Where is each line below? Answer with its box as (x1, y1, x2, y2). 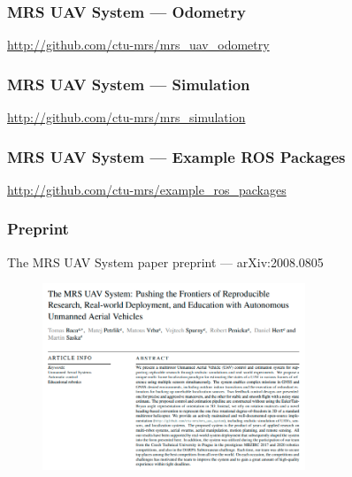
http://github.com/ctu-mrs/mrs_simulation (7, 108, 246, 127)
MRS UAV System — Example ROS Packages (7, 145, 346, 167)
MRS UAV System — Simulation (7, 73, 250, 95)
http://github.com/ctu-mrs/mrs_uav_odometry (7, 35, 270, 54)
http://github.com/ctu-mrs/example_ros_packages (7, 180, 287, 198)
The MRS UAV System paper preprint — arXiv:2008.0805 (7, 252, 324, 271)
